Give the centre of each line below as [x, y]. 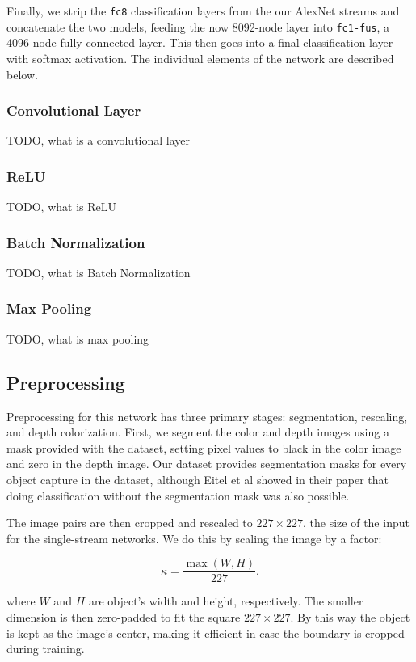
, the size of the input [356, 523]
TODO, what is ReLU [61, 207]
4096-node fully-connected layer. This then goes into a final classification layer [200, 42]
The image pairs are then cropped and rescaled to [130, 523]
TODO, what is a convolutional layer [99, 140]
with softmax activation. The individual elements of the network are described [200, 58]
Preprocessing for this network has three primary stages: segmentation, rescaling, [207, 416]
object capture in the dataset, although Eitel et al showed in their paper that [197, 479]
